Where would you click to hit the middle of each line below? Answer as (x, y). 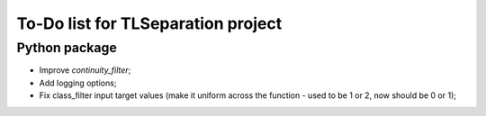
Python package (67, 48)
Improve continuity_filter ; (85, 70)
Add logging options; (78, 83)
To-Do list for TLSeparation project (149, 23)
